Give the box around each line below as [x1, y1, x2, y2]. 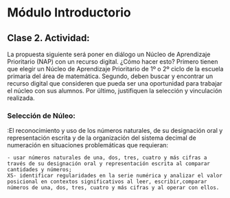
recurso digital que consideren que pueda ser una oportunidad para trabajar [7, 79, 222, 87]
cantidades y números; [7, 166, 72, 173]
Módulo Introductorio [7, 5, 132, 21]
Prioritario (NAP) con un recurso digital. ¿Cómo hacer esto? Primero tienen [7, 58, 218, 66]
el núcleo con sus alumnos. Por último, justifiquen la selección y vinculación [7, 87, 222, 95]
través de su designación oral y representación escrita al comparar [7, 160, 211, 167]
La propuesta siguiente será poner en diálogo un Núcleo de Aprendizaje [7, 50, 211, 58]
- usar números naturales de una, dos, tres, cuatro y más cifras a [7, 154, 207, 162]
